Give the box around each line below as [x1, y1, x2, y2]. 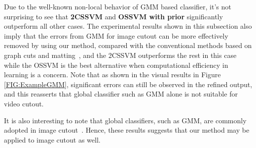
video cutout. [4, 98, 44, 108]
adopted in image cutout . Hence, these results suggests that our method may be [4, 125, 250, 135]
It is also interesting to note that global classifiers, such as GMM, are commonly [4, 115, 247, 125]
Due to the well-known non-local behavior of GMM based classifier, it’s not [4, 1, 231, 11]
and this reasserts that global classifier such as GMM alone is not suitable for [4, 89, 238, 99]
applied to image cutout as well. [4, 134, 101, 145]
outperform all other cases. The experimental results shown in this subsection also [4, 21, 252, 31]
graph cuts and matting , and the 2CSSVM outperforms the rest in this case [4, 49, 237, 60]
